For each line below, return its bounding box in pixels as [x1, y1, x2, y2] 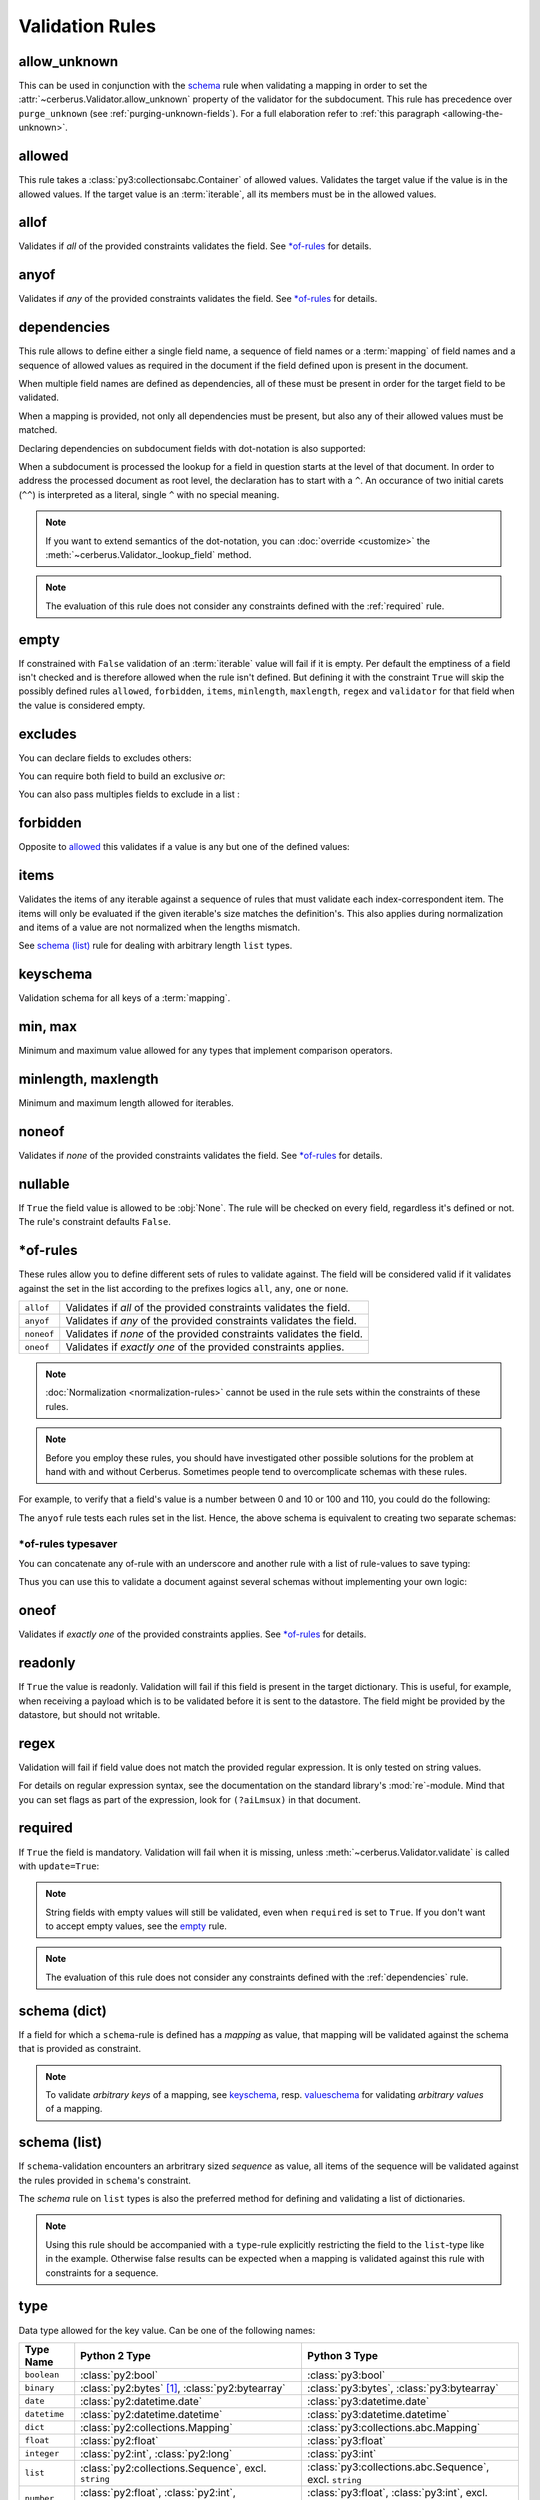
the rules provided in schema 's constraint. [18, 2174, 192, 2186]
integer [24, 2448, 60, 2459]
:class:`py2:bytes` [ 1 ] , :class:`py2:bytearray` [80, 2381, 286, 2395]
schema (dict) [18, 2002, 107, 2019]
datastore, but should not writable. [18, 1708, 161, 1720]
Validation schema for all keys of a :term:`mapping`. [18, 992, 231, 1004]
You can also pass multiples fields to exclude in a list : [18, 788, 240, 800]
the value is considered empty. [18, 699, 146, 711]
